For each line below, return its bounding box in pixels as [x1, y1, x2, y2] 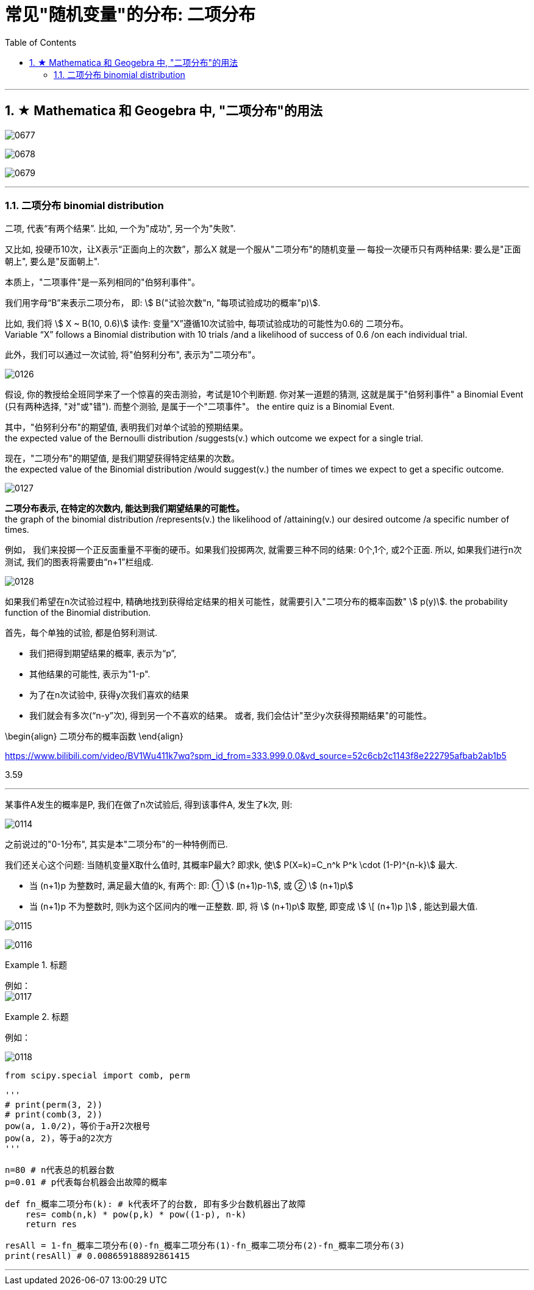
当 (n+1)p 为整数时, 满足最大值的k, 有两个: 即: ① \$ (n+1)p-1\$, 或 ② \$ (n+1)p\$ [29, 880, 354, 891]
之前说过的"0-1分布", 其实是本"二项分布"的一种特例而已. [5, 839, 228, 850]
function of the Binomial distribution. [5, 607, 151, 618]
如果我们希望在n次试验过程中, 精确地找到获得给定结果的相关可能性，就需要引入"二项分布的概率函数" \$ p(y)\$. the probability [5, 596, 508, 607]
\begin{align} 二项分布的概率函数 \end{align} [5, 731, 183, 742]
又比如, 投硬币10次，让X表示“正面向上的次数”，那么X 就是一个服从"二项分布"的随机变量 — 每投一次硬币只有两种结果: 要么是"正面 [5, 244, 521, 255]
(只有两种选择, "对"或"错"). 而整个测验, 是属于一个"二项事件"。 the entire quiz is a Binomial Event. [5, 401, 395, 412]
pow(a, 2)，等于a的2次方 [5, 1133, 113, 1144]
